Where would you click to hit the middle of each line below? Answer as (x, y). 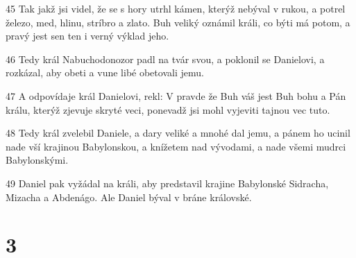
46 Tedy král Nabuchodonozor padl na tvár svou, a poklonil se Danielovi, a (165, 59)
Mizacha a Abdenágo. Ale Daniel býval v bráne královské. (129, 197)
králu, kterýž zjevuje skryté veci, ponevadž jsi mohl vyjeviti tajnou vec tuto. (168, 109)
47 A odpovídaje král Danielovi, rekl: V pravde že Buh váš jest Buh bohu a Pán (176, 95)
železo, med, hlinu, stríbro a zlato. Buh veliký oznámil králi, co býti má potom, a (178, 22)
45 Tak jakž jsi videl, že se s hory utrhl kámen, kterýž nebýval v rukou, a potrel (176, 8)
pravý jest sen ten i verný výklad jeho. (87, 36)
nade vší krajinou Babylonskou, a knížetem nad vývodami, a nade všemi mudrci (176, 146)
